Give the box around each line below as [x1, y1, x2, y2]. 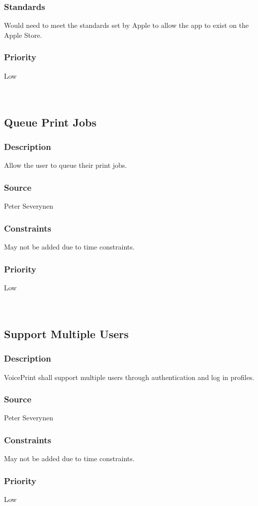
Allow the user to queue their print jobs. [4, 160, 127, 170]
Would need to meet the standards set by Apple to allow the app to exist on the [4, 20, 249, 30]
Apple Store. [4, 29, 42, 40]
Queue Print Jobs [4, 114, 96, 129]
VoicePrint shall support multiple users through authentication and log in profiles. [4, 372, 255, 382]
